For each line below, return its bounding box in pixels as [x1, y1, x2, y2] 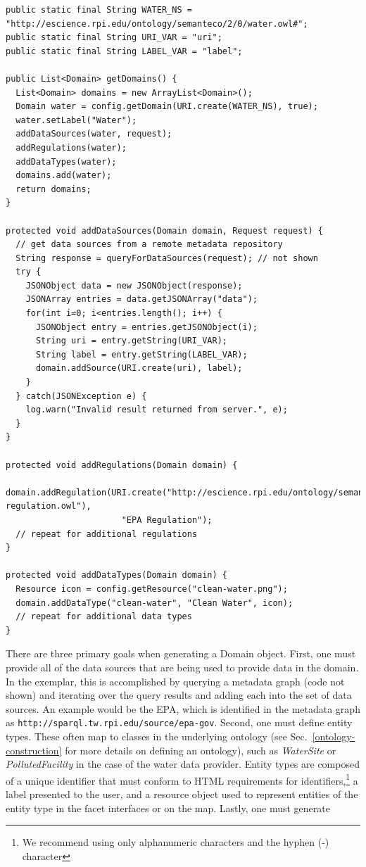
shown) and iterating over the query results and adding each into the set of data [6, 688, 352, 702]
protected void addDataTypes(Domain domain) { [6, 570, 227, 581]
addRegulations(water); [15, 142, 127, 153]
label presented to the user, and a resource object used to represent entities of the [6, 786, 358, 801]
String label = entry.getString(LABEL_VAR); [35, 349, 248, 360]
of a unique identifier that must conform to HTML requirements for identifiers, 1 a [6, 771, 358, 787]
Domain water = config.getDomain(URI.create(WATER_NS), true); [15, 101, 318, 112]
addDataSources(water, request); [15, 129, 172, 139]
